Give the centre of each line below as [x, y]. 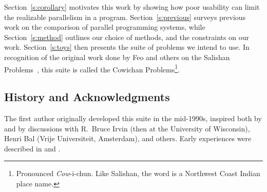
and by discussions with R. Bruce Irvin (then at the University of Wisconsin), [127, 128]
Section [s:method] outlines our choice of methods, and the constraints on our [127, 37]
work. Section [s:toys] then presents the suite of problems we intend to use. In [127, 47]
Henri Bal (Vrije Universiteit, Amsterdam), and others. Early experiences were [128, 138]
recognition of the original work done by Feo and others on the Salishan [117, 57]
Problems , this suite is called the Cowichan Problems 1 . [92, 68]
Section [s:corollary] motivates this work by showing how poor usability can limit [132, 7]
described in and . [32, 148]
